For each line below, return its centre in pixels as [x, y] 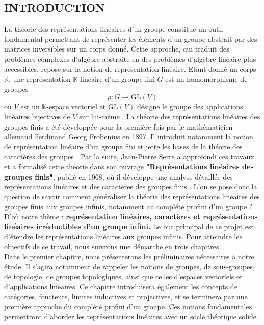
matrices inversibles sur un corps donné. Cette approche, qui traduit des [117, 49]
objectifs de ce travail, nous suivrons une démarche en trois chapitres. [113, 246]
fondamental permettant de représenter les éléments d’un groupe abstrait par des [131, 39]
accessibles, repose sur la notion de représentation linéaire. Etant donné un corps [130, 69]
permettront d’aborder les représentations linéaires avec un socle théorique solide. [131, 316]
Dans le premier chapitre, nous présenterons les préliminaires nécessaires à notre [129, 256]
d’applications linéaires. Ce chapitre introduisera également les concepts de [121, 286]
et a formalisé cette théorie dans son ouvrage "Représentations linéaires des [129, 166]
